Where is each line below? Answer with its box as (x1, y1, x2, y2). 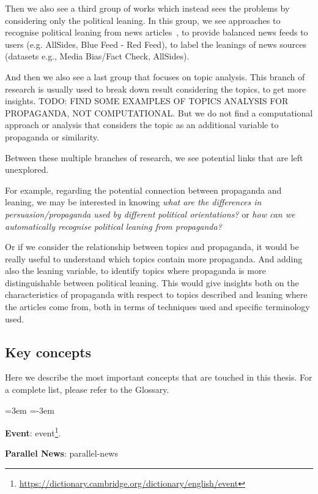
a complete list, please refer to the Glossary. (5, 383, 169, 396)
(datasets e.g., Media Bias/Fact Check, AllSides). (5, 50, 190, 63)
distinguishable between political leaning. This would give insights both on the (5, 276, 299, 289)
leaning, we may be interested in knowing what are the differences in (5, 196, 262, 208)
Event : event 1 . (5, 425, 61, 439)
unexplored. (5, 163, 49, 176)
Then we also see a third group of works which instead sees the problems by (5, 2, 290, 14)
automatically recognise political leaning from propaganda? (5, 219, 222, 232)
